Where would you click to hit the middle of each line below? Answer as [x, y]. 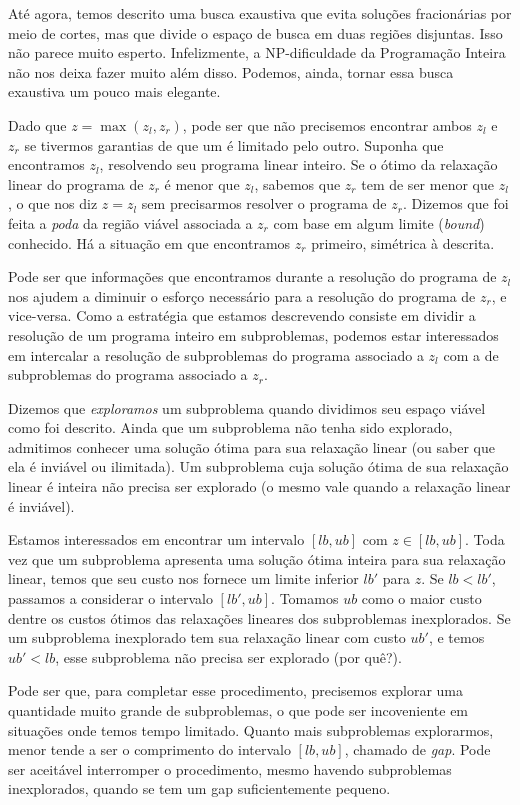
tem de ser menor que [427, 183]
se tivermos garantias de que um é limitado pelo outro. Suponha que [234, 144]
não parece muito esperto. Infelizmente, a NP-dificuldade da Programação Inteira [257, 52]
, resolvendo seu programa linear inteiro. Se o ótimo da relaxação [298, 164]
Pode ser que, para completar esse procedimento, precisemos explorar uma [236, 690]
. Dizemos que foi [455, 203]
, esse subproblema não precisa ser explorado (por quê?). [228, 656]
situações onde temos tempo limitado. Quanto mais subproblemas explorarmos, [251, 729]
